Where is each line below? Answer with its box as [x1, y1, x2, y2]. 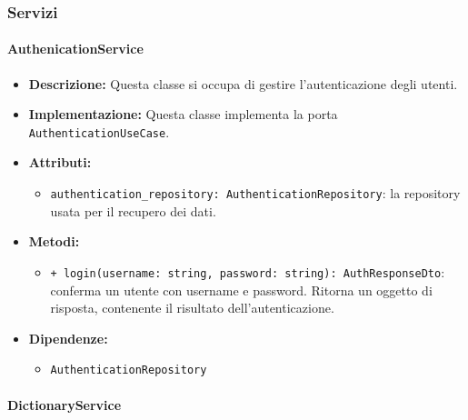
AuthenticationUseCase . [28, 122, 170, 141]
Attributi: [28, 153, 92, 172]
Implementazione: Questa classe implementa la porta [28, 105, 338, 124]
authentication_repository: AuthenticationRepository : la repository [50, 184, 461, 203]
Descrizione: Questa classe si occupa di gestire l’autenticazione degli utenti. [28, 74, 458, 93]
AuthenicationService [7, 39, 144, 58]
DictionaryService [7, 395, 122, 414]
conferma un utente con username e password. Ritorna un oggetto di [50, 280, 433, 299]
